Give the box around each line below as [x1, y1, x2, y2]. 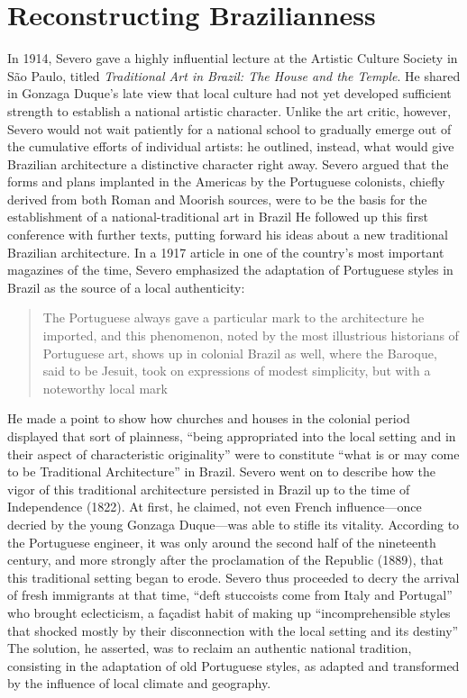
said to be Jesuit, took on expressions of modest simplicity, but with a [42, 361, 431, 380]
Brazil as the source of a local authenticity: [7, 277, 245, 296]
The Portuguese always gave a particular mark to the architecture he [42, 308, 425, 327]
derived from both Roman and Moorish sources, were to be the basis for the [7, 189, 427, 208]
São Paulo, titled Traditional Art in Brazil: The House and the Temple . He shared [7, 66, 461, 85]
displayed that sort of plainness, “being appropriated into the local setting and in [7, 427, 456, 445]
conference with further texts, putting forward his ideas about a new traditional [7, 225, 448, 244]
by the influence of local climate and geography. [7, 674, 271, 693]
